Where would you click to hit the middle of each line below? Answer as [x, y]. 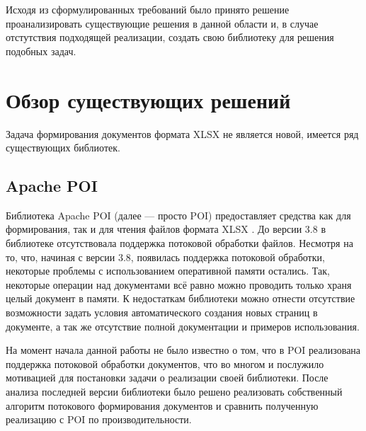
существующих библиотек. [63, 148]
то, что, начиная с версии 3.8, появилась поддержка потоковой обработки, [165, 257]
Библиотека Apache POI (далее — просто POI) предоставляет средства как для [178, 215]
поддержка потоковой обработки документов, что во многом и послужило [165, 363]
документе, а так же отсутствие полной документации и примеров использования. [183, 326]
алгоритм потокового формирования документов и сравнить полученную [162, 405]
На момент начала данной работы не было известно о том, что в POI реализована [183, 350]
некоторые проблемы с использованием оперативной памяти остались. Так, [168, 271]
